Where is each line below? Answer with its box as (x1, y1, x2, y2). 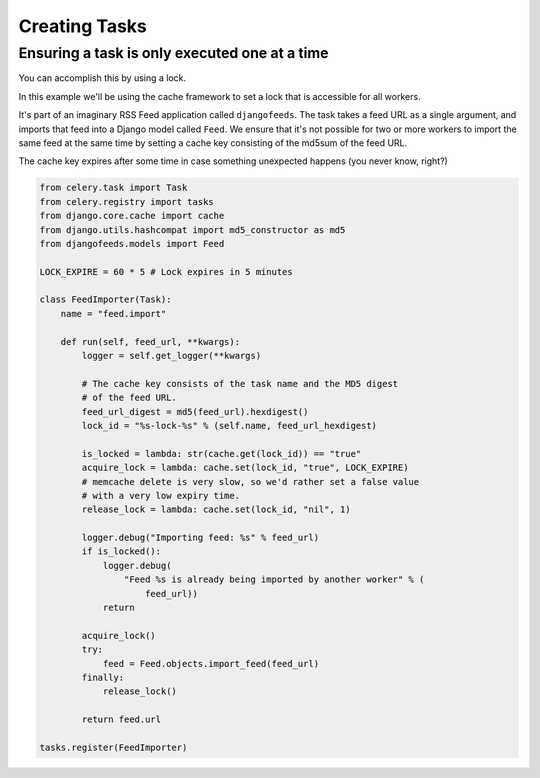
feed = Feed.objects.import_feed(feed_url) (102, 658, 320, 669)
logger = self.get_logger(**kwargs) (81, 350, 262, 362)
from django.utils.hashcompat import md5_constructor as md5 (39, 224, 346, 235)
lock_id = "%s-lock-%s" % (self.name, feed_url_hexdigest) (81, 420, 378, 431)
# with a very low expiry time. (81, 490, 240, 501)
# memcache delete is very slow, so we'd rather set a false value (81, 476, 420, 487)
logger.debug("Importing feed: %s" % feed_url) (81, 532, 320, 544)
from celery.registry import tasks (39, 196, 214, 207)
